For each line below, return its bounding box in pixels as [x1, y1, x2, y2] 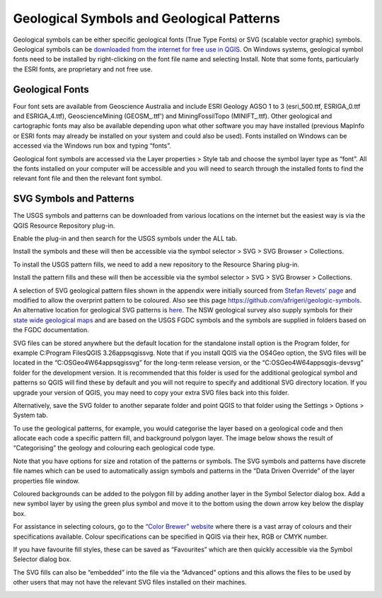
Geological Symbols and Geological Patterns [13, 11, 281, 26]
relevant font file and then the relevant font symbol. [13, 174, 163, 183]
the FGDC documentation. [13, 326, 90, 334]
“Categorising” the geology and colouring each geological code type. [13, 444, 216, 452]
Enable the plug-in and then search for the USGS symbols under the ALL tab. [13, 234, 238, 243]
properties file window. [13, 476, 81, 485]
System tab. [13, 411, 49, 420]
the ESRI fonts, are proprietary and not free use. [13, 64, 153, 74]
